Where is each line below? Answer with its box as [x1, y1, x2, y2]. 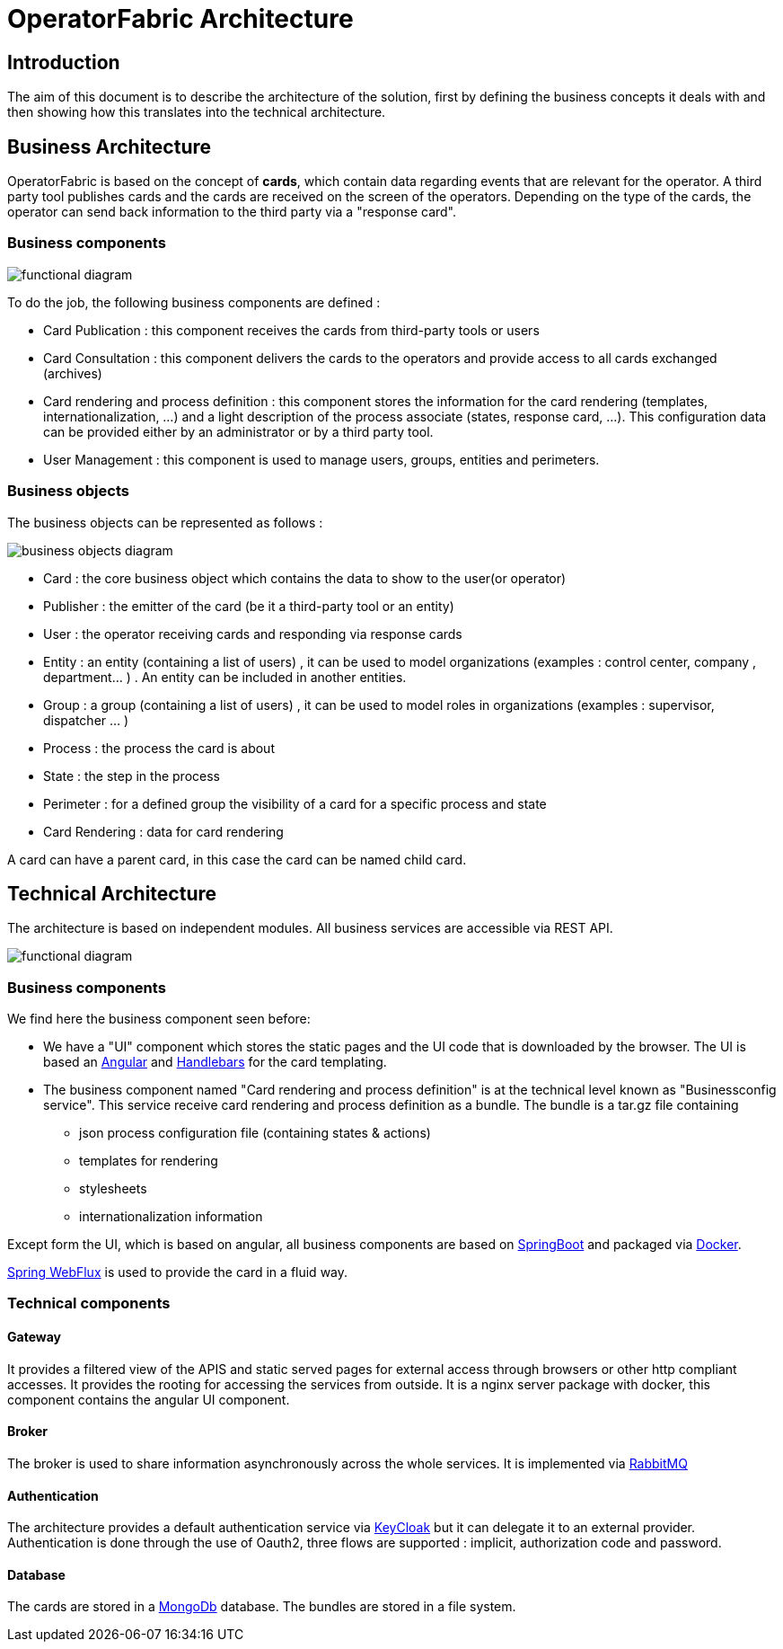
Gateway [7, 1329, 61, 1345]
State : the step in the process [43, 767, 220, 784]
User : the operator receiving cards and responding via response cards [43, 625, 462, 642]
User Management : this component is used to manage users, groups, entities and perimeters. [43, 451, 600, 467]
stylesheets [79, 1181, 147, 1197]
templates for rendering [79, 1153, 218, 1169]
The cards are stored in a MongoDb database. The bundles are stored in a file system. [7, 1599, 516, 1615]
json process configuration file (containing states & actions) [79, 1125, 431, 1141]
